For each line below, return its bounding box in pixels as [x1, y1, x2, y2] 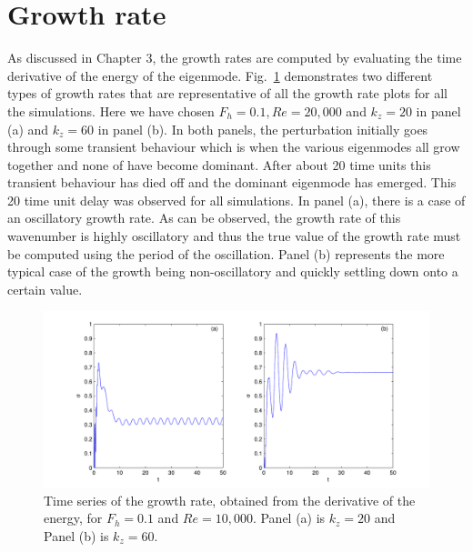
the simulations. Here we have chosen [7, 101, 215, 120]
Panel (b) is [44, 527, 109, 545]
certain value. [7, 279, 83, 298]
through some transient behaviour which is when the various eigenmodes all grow [7, 137, 460, 156]
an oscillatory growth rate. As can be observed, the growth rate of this [7, 208, 401, 227]
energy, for [44, 508, 103, 527]
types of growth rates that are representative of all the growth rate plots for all [7, 84, 448, 103]
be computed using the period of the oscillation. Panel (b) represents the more [7, 244, 445, 263]
